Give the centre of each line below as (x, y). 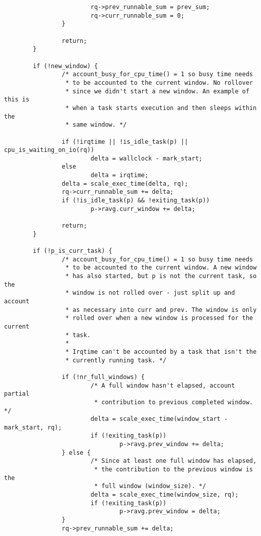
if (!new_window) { (66, 66)
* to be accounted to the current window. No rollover (159, 83)
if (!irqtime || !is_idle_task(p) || (125, 142)
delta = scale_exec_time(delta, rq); (125, 183)
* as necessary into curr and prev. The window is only (161, 310)
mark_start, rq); (33, 427)
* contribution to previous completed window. (173, 402)
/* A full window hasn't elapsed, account (163, 385)
